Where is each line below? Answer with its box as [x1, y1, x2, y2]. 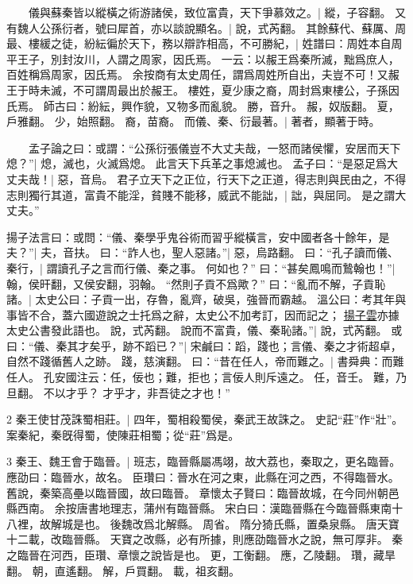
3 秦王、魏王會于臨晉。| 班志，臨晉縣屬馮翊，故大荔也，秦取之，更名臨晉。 [6, 453, 401, 470]
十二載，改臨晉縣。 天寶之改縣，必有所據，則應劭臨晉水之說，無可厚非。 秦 [6, 531, 403, 547]
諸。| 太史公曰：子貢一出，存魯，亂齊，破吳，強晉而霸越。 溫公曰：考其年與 [6, 291, 407, 307]
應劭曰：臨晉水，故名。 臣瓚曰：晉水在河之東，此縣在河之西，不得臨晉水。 [6, 469, 399, 485]
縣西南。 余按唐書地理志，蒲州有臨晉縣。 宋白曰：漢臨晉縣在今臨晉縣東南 [6, 500, 392, 516]
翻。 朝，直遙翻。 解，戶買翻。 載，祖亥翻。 [6, 562, 240, 578]
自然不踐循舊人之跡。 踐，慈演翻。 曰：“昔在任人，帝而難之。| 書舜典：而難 [6, 353, 404, 369]
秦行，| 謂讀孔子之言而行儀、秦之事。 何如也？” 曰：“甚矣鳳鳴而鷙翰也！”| [6, 259, 396, 276]
